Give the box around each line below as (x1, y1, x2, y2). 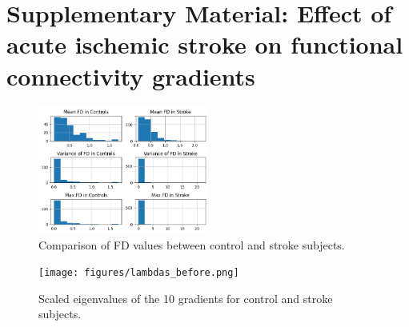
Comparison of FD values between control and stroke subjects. (38, 236, 345, 253)
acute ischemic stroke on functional (6, 28, 403, 61)
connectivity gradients (6, 59, 255, 92)
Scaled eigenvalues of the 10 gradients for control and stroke (38, 289, 333, 306)
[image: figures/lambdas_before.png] (38, 267, 239, 279)
